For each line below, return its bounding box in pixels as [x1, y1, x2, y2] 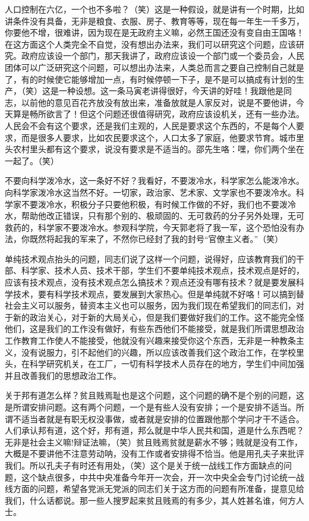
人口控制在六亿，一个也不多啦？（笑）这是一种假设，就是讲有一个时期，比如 [5, 3, 304, 15]
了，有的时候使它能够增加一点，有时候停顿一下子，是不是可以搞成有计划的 [5, 73, 296, 85]
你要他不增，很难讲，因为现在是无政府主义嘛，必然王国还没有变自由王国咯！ [5, 26, 304, 39]
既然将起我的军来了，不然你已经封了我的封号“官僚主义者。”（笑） [29, 233, 283, 245]
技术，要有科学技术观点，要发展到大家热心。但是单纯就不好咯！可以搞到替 [12, 287, 304, 300]
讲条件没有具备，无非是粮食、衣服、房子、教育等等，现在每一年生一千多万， [5, 14, 304, 27]
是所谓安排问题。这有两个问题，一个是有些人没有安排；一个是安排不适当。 [5, 401, 296, 413]
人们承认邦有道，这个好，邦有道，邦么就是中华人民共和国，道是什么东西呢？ [5, 424, 304, 437]
